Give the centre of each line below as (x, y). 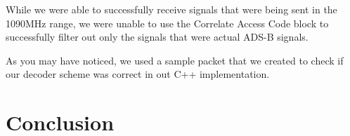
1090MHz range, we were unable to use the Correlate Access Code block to (167, 23)
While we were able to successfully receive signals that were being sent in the (171, 9)
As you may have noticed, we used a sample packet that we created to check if (175, 60)
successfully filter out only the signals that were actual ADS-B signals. (157, 37)
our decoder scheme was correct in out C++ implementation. (138, 74)
